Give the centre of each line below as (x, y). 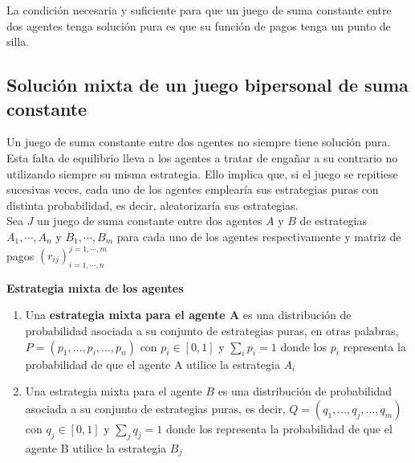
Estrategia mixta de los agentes (95, 287)
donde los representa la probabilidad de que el (279, 428)
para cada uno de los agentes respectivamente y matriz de (259, 236)
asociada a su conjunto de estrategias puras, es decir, (155, 408)
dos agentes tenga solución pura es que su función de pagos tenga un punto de (199, 25)
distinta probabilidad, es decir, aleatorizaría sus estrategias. (153, 205)
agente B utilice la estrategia (96, 447)
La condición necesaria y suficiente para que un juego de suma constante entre (199, 10)
